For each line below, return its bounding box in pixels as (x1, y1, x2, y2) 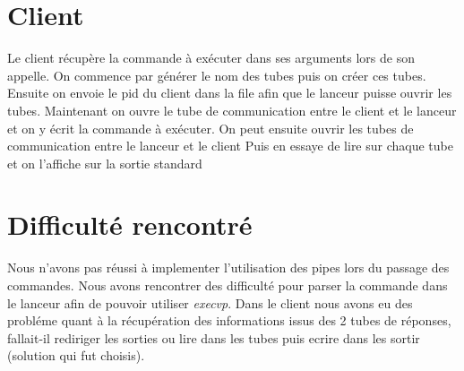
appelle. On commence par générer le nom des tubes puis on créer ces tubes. (7, 65, 426, 84)
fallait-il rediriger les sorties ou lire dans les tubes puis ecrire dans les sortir (7, 328, 420, 347)
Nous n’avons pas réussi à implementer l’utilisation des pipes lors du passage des (7, 258, 450, 277)
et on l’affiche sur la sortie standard (7, 153, 202, 172)
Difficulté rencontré (7, 206, 253, 243)
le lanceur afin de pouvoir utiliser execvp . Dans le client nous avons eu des (7, 293, 413, 312)
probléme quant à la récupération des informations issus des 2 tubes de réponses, (7, 311, 451, 330)
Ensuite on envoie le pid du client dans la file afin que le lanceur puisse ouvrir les (7, 83, 452, 102)
